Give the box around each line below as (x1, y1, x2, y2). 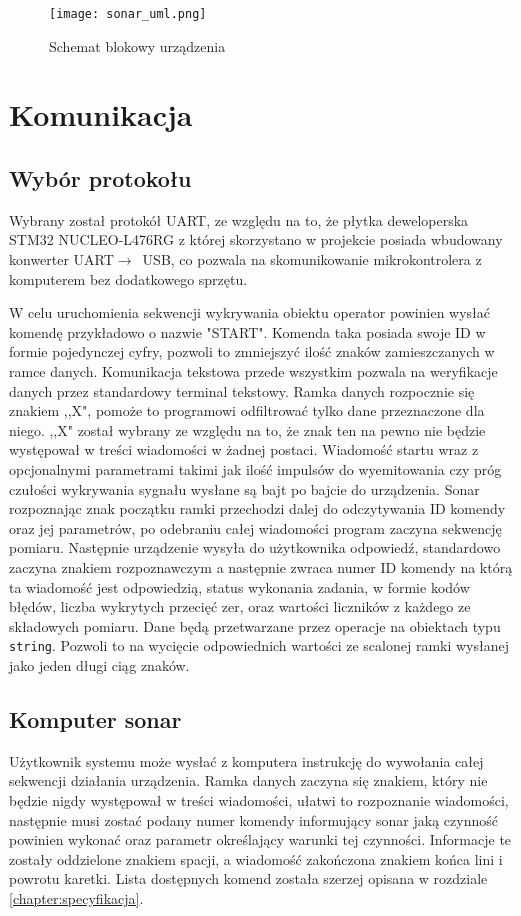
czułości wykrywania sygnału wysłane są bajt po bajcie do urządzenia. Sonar (9, 478, 480, 499)
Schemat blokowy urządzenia (49, 35, 226, 56)
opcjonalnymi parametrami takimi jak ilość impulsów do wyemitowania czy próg (9, 458, 502, 479)
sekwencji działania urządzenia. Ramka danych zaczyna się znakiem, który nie (9, 770, 488, 791)
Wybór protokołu (9, 163, 192, 194)
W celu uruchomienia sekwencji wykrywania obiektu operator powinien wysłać (9, 302, 491, 323)
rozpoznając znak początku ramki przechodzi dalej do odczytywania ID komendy (9, 498, 506, 519)
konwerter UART (9, 249, 114, 270)
